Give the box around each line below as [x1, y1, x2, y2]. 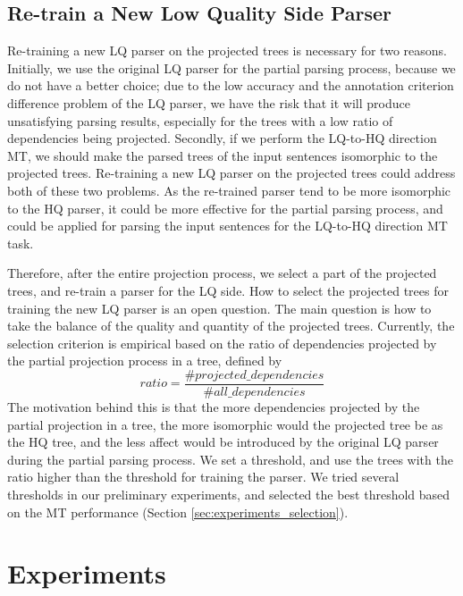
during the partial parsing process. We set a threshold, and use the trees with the [7, 449, 453, 468]
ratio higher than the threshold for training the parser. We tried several [7, 467, 400, 486]
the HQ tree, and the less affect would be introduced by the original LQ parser [7, 432, 439, 451]
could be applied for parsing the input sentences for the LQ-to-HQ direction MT [7, 216, 448, 235]
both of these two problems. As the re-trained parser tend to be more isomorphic [7, 180, 451, 199]
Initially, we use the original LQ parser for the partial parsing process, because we [7, 58, 456, 77]
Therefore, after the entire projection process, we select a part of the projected [7, 264, 437, 282]
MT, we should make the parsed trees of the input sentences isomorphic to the [7, 146, 438, 164]
